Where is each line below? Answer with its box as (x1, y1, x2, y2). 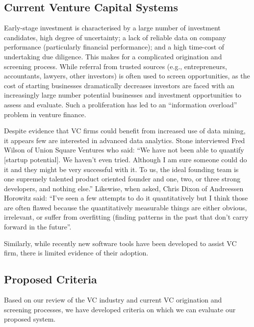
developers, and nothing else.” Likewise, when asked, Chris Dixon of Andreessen (4, 183, 244, 193)
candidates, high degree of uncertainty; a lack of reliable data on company (4, 32, 227, 42)
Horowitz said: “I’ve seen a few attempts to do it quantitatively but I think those (4, 193, 248, 203)
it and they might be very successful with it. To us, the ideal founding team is (4, 164, 239, 174)
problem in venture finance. (4, 109, 86, 119)
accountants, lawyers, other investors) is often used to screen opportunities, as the (4, 71, 250, 81)
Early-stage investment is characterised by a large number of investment (4, 23, 221, 33)
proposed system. (4, 314, 56, 324)
